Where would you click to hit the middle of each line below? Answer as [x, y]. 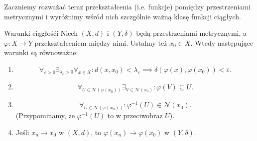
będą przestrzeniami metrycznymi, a [191, 33]
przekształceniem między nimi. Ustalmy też [101, 42]
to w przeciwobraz [135, 115]
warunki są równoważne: [41, 52]
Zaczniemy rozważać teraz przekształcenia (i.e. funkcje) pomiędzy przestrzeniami [127, 6]
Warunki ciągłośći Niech [41, 33]
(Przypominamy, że [45, 115]
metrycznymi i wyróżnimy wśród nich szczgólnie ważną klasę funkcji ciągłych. [123, 16]
